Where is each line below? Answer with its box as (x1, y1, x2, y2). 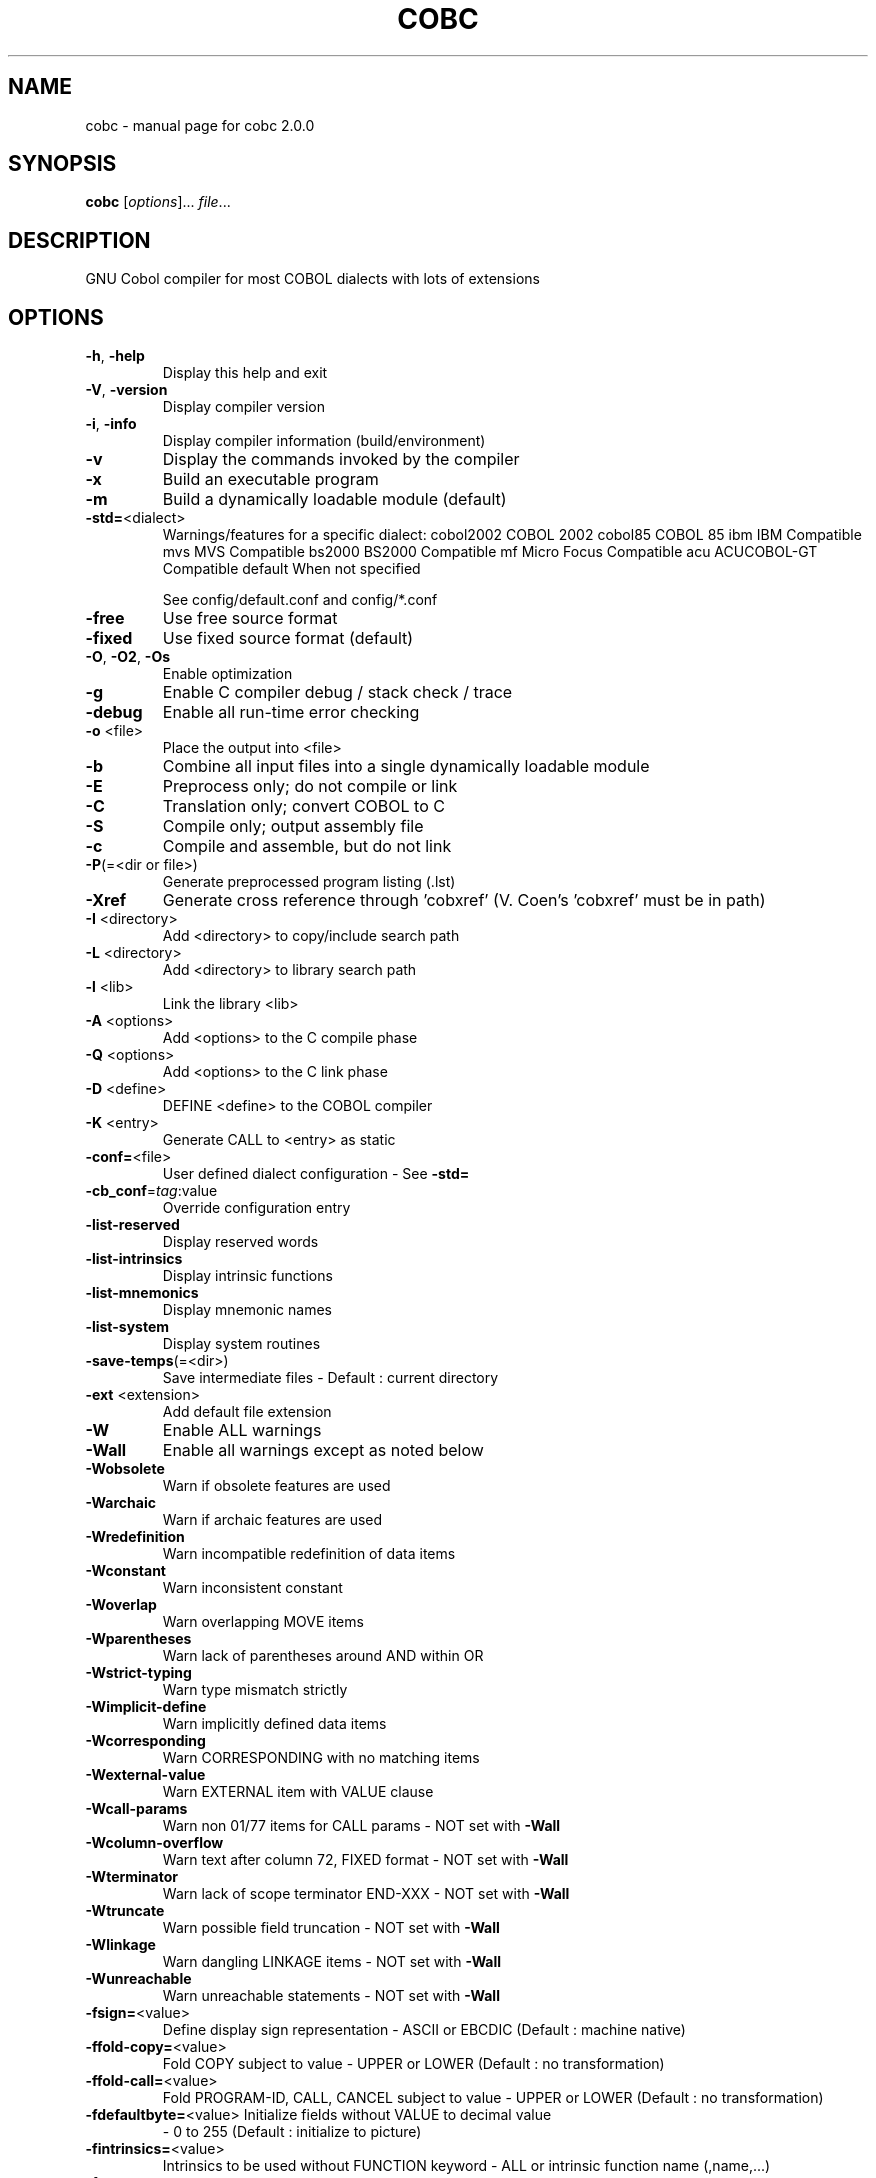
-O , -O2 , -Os (85, 648, 171, 666)
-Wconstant (85, 1562, 166, 1580)
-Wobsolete (85, 1460, 165, 1478)
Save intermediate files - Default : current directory (162, 1369, 499, 1387)
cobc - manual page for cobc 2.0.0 (85, 116, 315, 134)
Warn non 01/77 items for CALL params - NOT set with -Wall (162, 1817, 561, 1835)
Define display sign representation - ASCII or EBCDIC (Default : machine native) (162, 2021, 686, 2039)
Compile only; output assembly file (162, 816, 424, 837)
